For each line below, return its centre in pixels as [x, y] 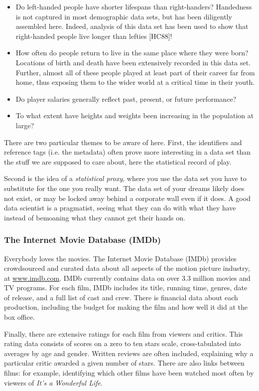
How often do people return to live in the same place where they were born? [132, 53]
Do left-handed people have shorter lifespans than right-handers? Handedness [134, 6]
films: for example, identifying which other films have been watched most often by [129, 373]
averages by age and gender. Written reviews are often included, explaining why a [129, 353]
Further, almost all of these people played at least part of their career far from [135, 72]
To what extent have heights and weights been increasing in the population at [135, 115]
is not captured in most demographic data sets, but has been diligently [124, 16]
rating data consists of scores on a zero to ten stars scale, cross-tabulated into [123, 343]
